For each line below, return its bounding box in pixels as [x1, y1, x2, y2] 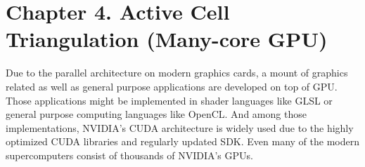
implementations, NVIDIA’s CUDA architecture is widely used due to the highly [6, 120, 354, 135]
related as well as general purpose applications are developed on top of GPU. [6, 79, 338, 93]
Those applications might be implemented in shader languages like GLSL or [6, 93, 333, 107]
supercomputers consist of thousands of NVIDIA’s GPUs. [6, 147, 253, 162]
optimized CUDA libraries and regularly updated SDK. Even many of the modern [6, 134, 359, 149]
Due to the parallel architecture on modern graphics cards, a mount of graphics [6, 65, 348, 80]
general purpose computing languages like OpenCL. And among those [6, 107, 307, 121]
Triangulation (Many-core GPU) [6, 25, 328, 53]
